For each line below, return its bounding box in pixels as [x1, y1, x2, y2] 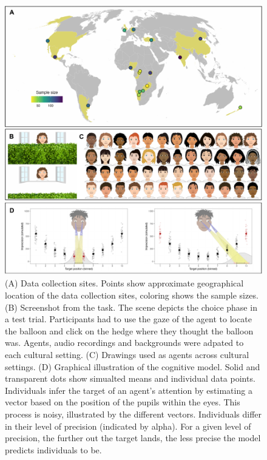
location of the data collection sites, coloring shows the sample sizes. [5, 289, 259, 302]
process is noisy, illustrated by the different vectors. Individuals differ [5, 407, 262, 420]
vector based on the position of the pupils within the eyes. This [5, 396, 240, 408]
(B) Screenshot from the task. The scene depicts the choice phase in [5, 300, 257, 313]
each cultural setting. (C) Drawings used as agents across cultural [5, 348, 249, 360]
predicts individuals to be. [5, 443, 102, 456]
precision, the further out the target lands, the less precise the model [5, 431, 261, 444]
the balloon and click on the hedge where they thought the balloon [5, 324, 254, 337]
